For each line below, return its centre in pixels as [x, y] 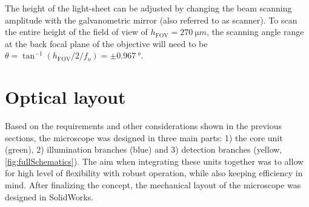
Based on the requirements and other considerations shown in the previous [144, 126]
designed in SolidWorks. [49, 196]
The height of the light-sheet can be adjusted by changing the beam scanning [148, 8]
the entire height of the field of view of [76, 32]
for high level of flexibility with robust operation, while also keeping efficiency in [154, 173]
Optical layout [65, 97]
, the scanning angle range [255, 32]
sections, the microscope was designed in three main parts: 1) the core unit [144, 137]
